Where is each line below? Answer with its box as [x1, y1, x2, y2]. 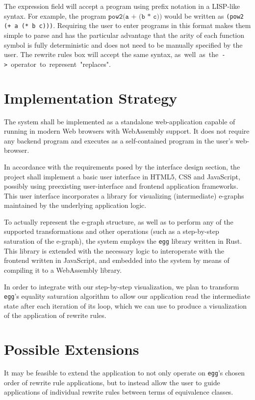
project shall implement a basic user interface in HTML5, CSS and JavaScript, [4, 171, 240, 181]
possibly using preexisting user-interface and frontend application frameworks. [4, 181, 238, 191]
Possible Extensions [4, 339, 139, 359]
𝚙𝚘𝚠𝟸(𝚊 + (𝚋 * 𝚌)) [108, 13, 162, 20]
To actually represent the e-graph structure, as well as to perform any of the [4, 216, 233, 227]
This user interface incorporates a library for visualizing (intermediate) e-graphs [4, 190, 244, 200]
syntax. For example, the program [4, 10, 106, 21]
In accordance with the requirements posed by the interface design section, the [4, 161, 240, 171]
